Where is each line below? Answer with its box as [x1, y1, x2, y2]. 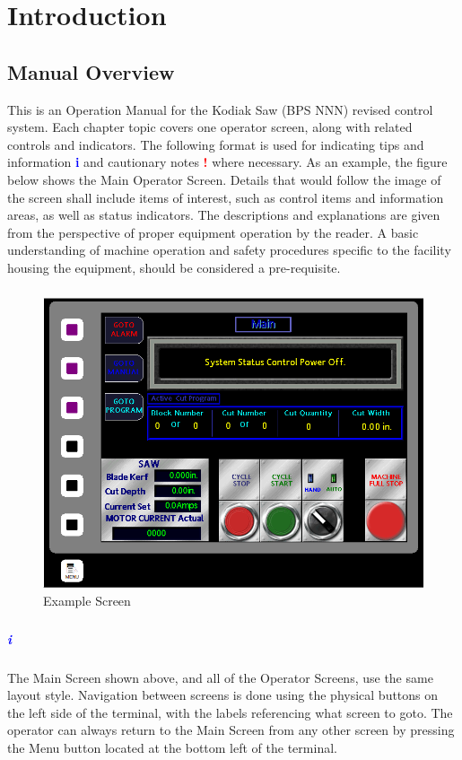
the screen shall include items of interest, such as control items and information [7, 188, 444, 206]
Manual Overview [7, 57, 175, 85]
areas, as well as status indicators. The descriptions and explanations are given [7, 205, 440, 224]
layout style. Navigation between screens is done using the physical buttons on [7, 686, 439, 704]
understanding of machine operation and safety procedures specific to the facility [7, 240, 451, 259]
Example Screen [43, 590, 131, 609]
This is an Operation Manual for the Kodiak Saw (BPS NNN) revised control [7, 100, 433, 118]
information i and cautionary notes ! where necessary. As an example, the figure [7, 153, 448, 171]
